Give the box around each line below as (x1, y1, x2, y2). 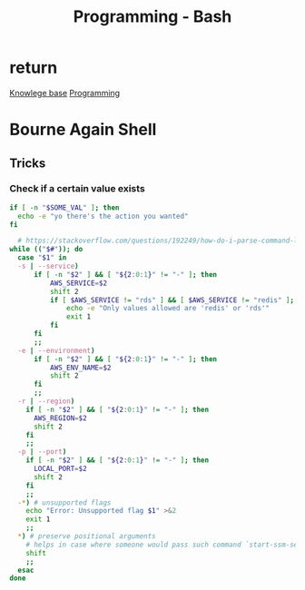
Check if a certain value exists (9, 182, 145, 195)
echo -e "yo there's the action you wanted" (17, 211, 189, 221)
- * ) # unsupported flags (17, 497, 112, 507)
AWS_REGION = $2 (33, 413, 88, 423)
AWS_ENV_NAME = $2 (49, 363, 112, 372)
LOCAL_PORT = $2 (33, 465, 88, 474)
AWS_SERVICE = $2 (49, 279, 107, 288)
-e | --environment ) (17, 346, 95, 355)
